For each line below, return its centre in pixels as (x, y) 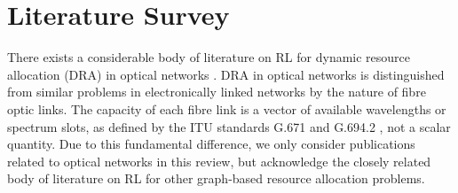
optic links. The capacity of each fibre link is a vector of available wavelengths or (227, 108)
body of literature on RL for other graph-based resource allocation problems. (216, 178)
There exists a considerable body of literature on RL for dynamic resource (209, 57)
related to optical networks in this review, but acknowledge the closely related (219, 161)
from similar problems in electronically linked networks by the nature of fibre (217, 92)
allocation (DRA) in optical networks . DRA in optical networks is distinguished (226, 74)
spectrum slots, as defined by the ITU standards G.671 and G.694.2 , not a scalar (229, 126)
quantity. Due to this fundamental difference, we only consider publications (211, 144)
